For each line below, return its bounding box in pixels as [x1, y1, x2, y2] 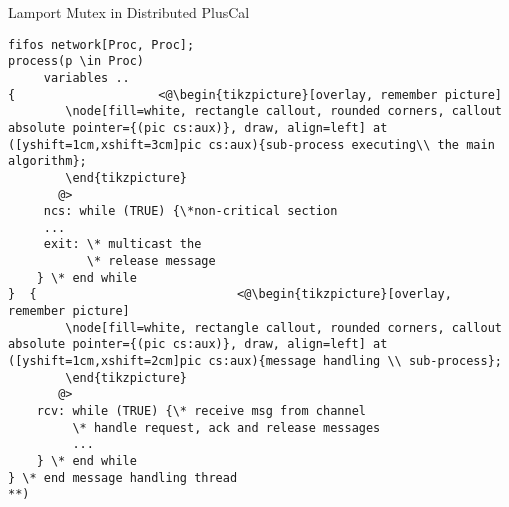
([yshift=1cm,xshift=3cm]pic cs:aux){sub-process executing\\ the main [8, 137, 495, 152]
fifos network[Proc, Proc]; [8, 37, 195, 52]
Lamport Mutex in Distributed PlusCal [8, 2, 250, 22]
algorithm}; [8, 154, 87, 169]
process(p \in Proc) [8, 54, 145, 69]
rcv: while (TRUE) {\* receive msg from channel [36, 404, 366, 419]
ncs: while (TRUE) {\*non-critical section [43, 204, 338, 219]
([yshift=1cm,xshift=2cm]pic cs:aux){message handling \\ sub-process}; [8, 354, 502, 369]
